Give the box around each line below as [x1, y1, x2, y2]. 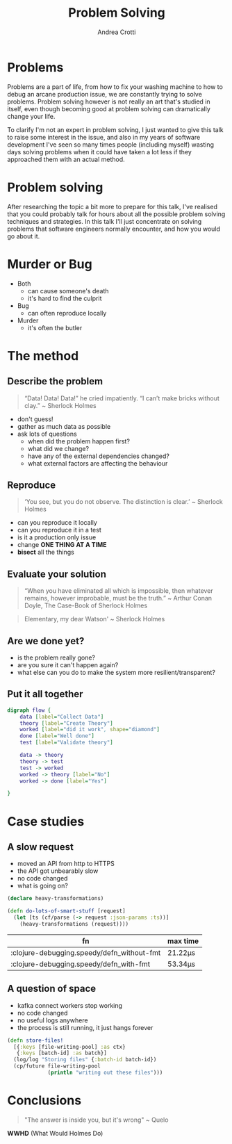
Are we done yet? [7, 635, 85, 647]
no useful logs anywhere [17, 1016, 88, 1024]
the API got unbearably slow [17, 867, 99, 875]
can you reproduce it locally [17, 518, 97, 527]
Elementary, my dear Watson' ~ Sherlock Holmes [24, 615, 165, 623]
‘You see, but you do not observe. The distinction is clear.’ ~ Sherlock [24, 498, 224, 506]
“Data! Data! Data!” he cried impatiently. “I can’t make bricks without [24, 394, 220, 402]
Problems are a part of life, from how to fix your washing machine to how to [7, 82, 224, 91]
